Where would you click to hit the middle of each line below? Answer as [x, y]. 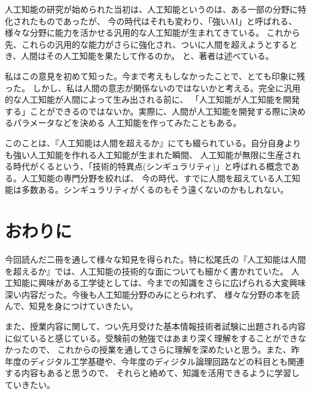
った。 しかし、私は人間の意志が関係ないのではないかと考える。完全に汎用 [153, 87]
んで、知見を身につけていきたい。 [71, 306]
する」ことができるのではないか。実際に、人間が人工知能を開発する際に [147, 111]
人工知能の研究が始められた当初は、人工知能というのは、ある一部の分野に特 [155, 9]
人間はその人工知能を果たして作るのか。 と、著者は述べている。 [147, 56]
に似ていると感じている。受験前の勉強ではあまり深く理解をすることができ [151, 338]
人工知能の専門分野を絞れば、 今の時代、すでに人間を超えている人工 [157, 178]
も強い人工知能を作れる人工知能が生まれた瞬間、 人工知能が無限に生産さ [149, 154]
